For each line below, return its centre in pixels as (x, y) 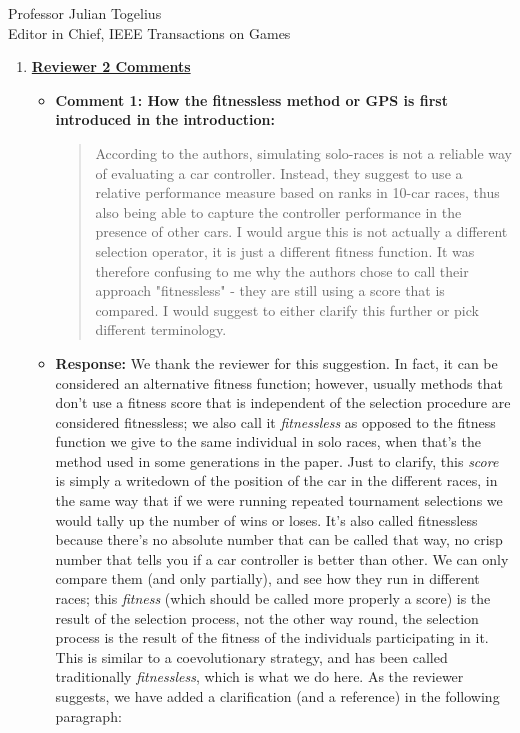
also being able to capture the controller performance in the (278, 211)
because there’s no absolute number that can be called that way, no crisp (279, 539)
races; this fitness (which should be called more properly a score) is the (273, 598)
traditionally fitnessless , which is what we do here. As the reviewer (259, 676)
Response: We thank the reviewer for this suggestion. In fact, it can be (276, 362)
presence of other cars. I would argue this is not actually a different (301, 231)
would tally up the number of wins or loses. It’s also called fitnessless (266, 519)
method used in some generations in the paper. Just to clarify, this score (277, 460)
